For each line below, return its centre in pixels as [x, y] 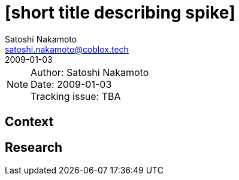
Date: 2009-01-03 [71, 84]
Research [34, 147]
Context [29, 122]
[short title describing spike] [120, 13]
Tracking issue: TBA [76, 96]
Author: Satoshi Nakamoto [90, 72]
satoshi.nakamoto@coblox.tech [67, 49]
